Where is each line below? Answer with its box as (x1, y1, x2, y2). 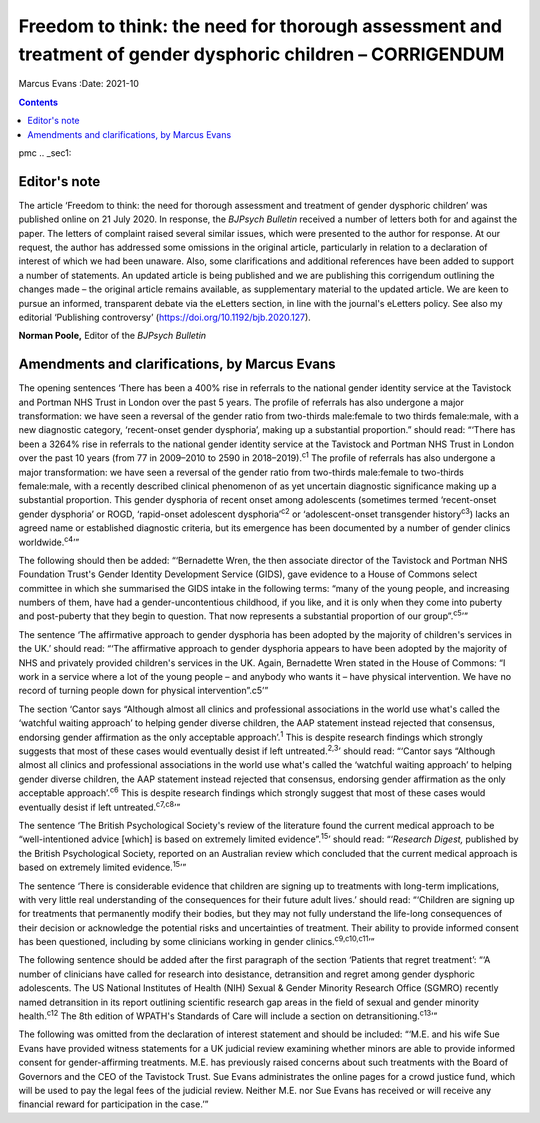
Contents (18, 96, 59, 108)
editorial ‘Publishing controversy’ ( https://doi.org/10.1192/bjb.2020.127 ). (18, 311, 312, 323)
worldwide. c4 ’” (18, 534, 80, 548)
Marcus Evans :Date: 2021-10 (18, 78, 139, 90)
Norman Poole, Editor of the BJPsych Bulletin (18, 330, 207, 342)
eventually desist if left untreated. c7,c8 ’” (18, 799, 181, 813)
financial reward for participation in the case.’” (18, 1098, 209, 1110)
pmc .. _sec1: (18, 146, 72, 159)
